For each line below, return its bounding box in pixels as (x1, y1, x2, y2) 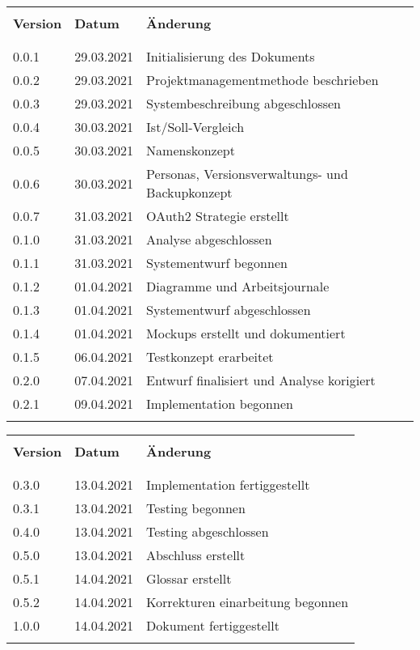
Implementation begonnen (146, 394, 293, 413)
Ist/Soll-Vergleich (146, 117, 245, 136)
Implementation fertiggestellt (146, 475, 310, 494)
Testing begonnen (146, 499, 246, 517)
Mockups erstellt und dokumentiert (146, 324, 346, 342)
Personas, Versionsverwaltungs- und (146, 164, 348, 183)
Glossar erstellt (146, 569, 232, 588)
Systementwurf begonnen (146, 253, 288, 272)
